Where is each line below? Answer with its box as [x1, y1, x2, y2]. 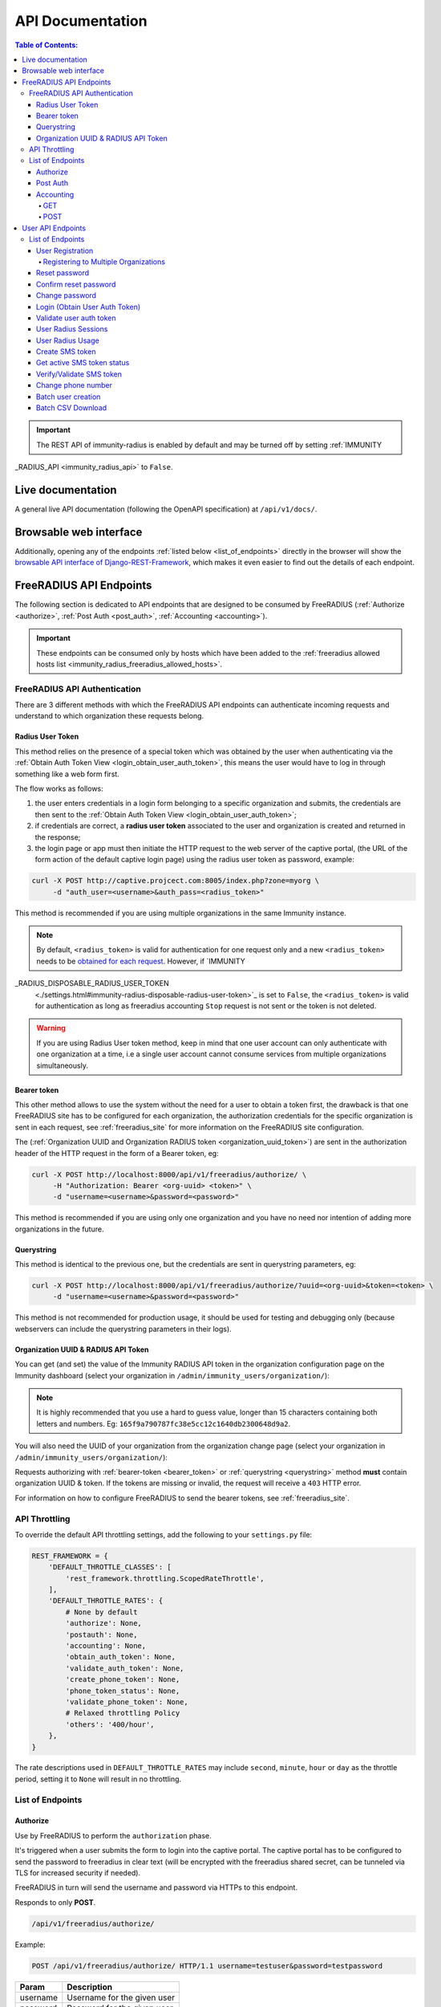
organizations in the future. [14, 1224, 104, 1234]
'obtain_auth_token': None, [65, 1652, 176, 1662]
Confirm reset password [36, 279, 116, 289]
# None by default [65, 1607, 138, 1617]
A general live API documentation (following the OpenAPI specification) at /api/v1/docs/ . [14, 504, 318, 514]
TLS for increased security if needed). [14, 1868, 141, 1878]
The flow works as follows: [14, 784, 103, 793]
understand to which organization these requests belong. [14, 711, 204, 721]
